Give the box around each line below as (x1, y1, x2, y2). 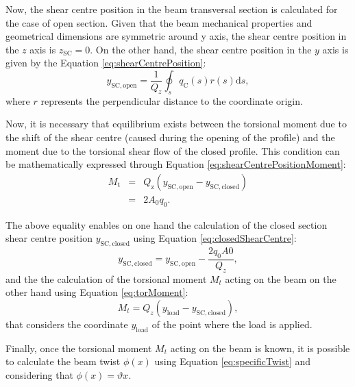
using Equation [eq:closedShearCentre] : (133, 231, 297, 245)
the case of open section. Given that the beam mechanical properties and (5, 15, 313, 29)
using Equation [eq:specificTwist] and (154, 354, 311, 369)
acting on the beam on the (225, 271, 336, 286)
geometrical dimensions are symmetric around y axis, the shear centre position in (5, 29, 347, 43)
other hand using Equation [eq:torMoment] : (5, 285, 188, 299)
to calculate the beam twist (5, 354, 121, 369)
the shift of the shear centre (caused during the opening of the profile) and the (5, 129, 335, 144)
